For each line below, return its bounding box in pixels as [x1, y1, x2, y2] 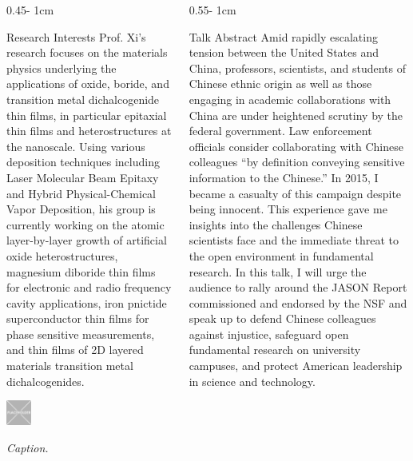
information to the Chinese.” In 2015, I [189, 169, 379, 185]
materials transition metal [6, 357, 133, 374]
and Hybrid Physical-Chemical [6, 185, 156, 201]
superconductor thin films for [6, 310, 149, 327]
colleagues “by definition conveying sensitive [189, 153, 405, 170]
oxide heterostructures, [6, 247, 118, 264]
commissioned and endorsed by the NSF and [189, 294, 407, 311]
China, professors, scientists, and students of [189, 59, 407, 76]
